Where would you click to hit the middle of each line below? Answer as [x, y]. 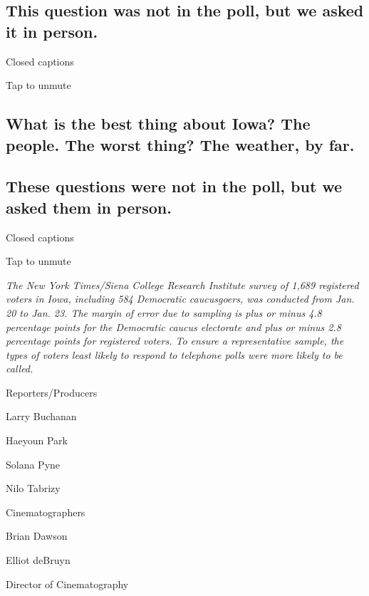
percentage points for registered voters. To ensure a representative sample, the [175, 341]
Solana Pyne [33, 464]
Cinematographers [46, 512]
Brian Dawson [37, 536]
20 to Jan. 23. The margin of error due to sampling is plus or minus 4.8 [164, 312]
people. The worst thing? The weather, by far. [180, 144]
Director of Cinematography [67, 584]
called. [20, 368]
